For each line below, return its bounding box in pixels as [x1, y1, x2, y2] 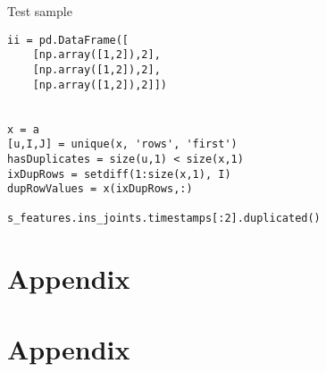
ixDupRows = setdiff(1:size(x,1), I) [7, 167, 231, 181]
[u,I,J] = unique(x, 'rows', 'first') [7, 138, 238, 151]
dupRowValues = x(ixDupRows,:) [7, 182, 193, 196]
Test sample [7, 2, 72, 20]
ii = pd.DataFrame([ [7, 33, 130, 46]
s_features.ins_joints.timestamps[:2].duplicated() [7, 212, 321, 225]
